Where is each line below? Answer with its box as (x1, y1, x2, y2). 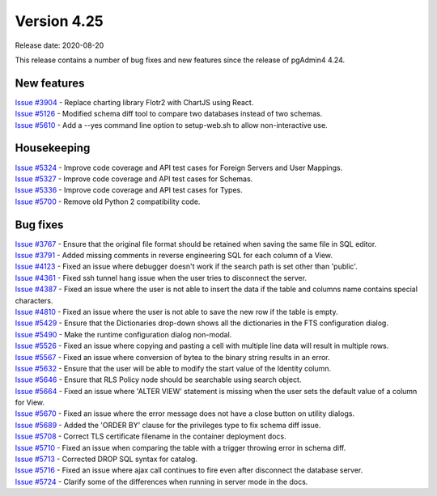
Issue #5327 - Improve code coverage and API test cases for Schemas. (15, 174, 253, 184)
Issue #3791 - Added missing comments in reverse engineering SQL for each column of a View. (15, 251, 333, 260)
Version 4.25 (15, 12, 104, 30)
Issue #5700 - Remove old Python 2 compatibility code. (15, 197, 201, 206)
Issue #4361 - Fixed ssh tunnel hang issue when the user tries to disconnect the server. (15, 273, 308, 282)
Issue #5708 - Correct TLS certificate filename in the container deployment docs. (15, 431, 286, 441)
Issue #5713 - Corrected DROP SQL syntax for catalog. (15, 454, 198, 464)
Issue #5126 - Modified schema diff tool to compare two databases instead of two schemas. (15, 109, 323, 119)
